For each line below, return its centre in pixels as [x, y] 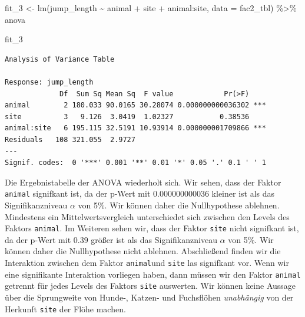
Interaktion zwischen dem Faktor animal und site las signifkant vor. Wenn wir [147, 262]
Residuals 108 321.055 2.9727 [70, 139]
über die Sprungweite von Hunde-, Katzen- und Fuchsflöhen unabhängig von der [149, 297]
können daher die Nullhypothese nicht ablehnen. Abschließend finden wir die [143, 251]
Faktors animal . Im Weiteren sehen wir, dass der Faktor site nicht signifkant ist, [152, 228]
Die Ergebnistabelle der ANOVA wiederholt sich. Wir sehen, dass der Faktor [143, 182]
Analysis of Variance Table [60, 59]
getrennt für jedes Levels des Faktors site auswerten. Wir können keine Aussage [150, 286]
